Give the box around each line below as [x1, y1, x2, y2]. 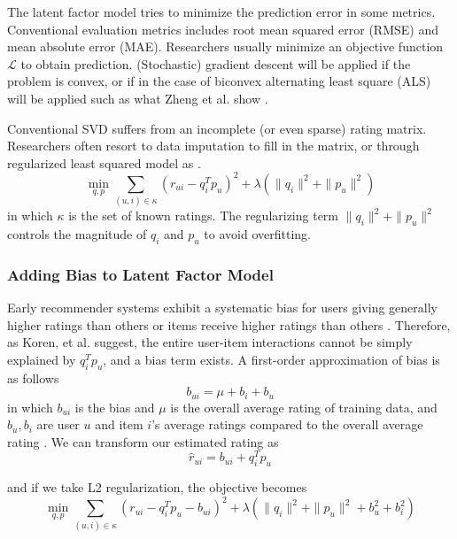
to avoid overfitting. [204, 224, 311, 243]
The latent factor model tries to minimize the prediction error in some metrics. [7, 3, 436, 20]
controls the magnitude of [7, 224, 147, 243]
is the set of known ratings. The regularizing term [68, 206, 339, 225]
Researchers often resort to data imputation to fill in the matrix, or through [7, 136, 420, 155]
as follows [7, 368, 59, 387]
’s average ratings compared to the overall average [151, 415, 423, 434]
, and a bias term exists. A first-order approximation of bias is [103, 350, 440, 368]
